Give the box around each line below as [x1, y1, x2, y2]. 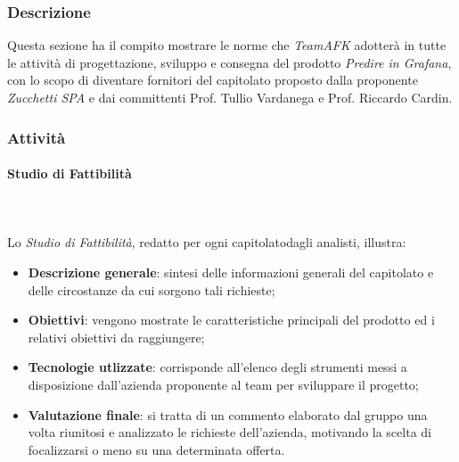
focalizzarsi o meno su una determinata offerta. [28, 440, 285, 458]
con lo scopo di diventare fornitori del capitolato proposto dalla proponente [7, 70, 418, 89]
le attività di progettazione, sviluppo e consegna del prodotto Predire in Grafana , [7, 53, 452, 71]
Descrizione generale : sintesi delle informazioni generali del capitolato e [28, 263, 434, 282]
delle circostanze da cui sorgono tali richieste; [28, 280, 275, 299]
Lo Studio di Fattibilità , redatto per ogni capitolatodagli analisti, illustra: [7, 233, 406, 252]
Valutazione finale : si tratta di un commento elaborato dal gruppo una [28, 405, 428, 424]
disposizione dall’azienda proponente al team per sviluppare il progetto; [28, 375, 419, 393]
